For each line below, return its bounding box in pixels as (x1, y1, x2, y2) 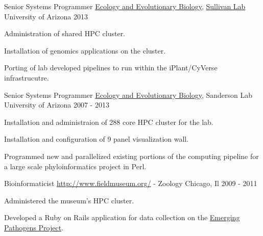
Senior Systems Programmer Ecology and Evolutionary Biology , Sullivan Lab (4, 1, 246, 11)
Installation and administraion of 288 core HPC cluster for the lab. (4, 116, 213, 127)
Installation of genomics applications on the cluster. (4, 45, 166, 56)
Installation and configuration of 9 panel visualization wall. (4, 134, 189, 144)
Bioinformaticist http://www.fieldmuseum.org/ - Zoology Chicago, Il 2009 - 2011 (4, 178, 257, 189)
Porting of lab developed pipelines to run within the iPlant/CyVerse (4, 62, 218, 73)
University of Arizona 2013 (4, 11, 88, 21)
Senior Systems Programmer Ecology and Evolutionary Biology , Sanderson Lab (4, 89, 253, 100)
